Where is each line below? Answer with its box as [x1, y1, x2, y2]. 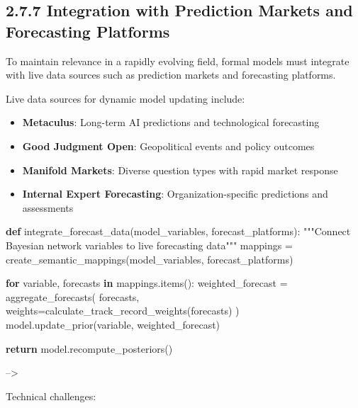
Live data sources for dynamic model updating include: [6, 91, 245, 106]
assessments [22, 200, 74, 215]
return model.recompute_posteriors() [6, 341, 173, 356]
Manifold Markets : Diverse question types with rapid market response [22, 162, 338, 177]
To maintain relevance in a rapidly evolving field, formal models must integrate [6, 53, 349, 68]
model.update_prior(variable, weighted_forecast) [6, 317, 220, 331]
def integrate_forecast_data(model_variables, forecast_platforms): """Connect [6, 224, 351, 239]
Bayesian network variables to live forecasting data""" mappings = [6, 237, 293, 252]
